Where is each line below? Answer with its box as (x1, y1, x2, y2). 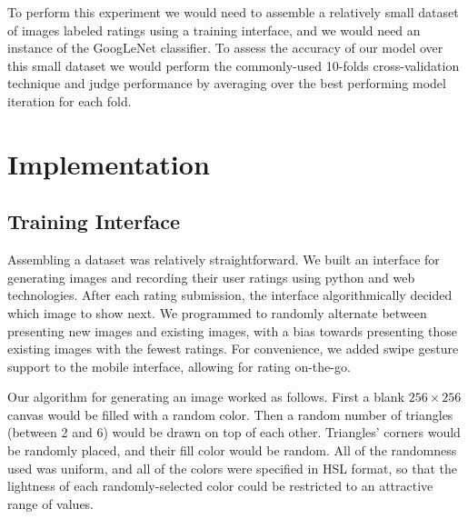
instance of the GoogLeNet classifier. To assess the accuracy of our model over (7, 38, 443, 57)
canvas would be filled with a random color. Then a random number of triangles (7, 404, 453, 424)
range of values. (7, 494, 95, 513)
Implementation (7, 145, 210, 182)
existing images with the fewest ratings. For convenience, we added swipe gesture (7, 339, 459, 358)
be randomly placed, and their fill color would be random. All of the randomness (7, 441, 457, 460)
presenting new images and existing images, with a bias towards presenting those (7, 321, 457, 340)
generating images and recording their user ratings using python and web (7, 267, 415, 286)
